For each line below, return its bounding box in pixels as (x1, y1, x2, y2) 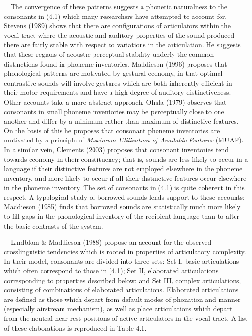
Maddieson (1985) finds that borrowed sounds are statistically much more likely (4, 201, 241, 212)
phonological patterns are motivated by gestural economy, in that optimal (4, 68, 223, 78)
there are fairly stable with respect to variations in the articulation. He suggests (4, 39, 241, 50)
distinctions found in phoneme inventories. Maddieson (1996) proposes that (4, 58, 227, 69)
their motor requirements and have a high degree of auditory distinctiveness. (4, 87, 231, 97)
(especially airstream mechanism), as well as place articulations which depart (4, 303, 233, 314)
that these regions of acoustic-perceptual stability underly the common (4, 49, 214, 59)
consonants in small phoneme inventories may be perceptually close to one (4, 106, 224, 116)
